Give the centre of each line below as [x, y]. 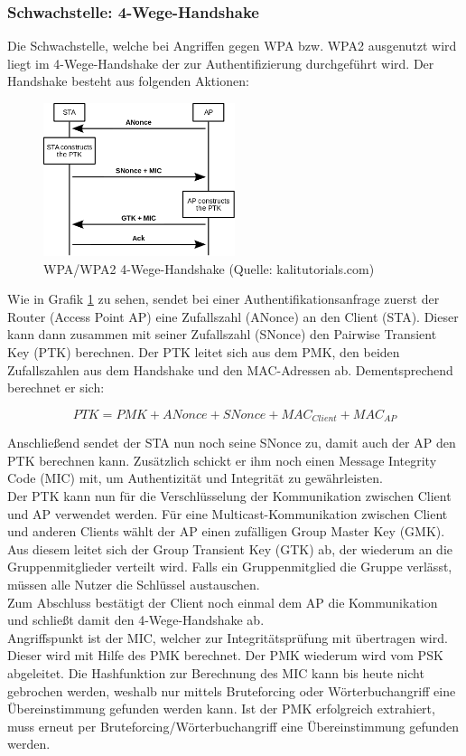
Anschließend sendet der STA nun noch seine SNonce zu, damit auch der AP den [232, 443]
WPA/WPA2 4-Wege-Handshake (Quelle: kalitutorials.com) [209, 268]
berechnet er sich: [56, 387]
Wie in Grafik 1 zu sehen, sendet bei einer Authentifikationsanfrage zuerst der [224, 299]
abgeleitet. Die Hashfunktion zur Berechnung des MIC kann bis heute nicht [216, 672]
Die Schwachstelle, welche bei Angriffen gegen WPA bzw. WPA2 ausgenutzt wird [232, 46]
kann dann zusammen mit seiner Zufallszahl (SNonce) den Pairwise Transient [222, 334]
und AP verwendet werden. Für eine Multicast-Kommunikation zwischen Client [228, 513]
